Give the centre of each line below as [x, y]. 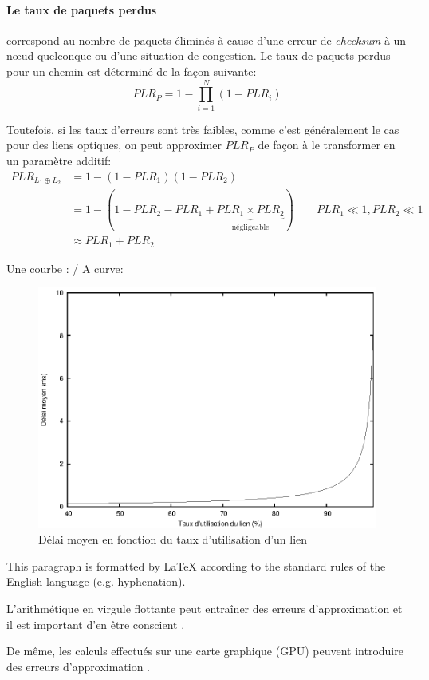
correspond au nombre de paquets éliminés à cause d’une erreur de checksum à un [207, 40]
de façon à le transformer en [327, 145]
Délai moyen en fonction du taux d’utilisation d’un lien [173, 539]
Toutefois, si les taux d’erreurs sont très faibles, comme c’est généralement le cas [203, 129]
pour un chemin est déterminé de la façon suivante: [132, 71]
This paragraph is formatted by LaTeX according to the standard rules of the [196, 565]
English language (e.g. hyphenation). [96, 581]
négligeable [250, 227]
